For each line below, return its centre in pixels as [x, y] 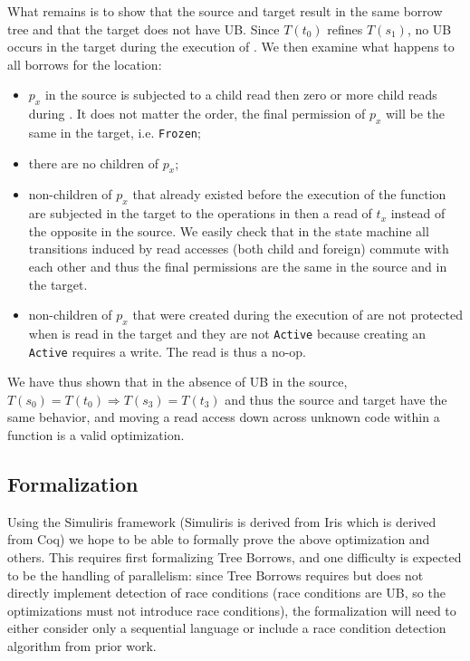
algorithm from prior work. [82, 646]
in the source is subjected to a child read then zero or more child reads [241, 95]
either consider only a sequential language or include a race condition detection [227, 628]
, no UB [429, 29]
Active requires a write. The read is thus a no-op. [168, 351]
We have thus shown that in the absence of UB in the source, [177, 382]
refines [345, 29]
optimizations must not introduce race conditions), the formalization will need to [232, 610]
